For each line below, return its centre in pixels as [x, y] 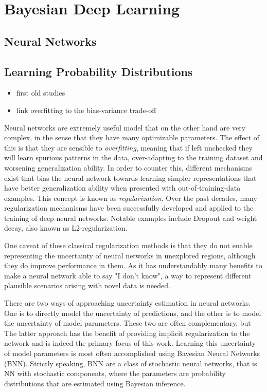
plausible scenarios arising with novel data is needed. [87, 285]
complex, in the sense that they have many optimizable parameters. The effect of [132, 137]
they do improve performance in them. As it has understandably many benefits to [133, 265]
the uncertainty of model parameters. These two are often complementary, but [128, 323]
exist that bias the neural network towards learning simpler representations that [130, 178]
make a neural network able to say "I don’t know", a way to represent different [128, 275]
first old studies [41, 93]
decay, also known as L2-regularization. [66, 228]
